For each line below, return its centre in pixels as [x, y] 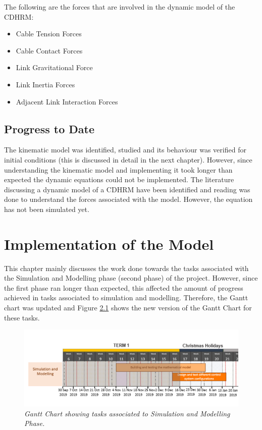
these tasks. [22, 317]
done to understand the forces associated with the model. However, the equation [128, 199]
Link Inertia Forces [45, 84]
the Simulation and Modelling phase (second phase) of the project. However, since [131, 278]
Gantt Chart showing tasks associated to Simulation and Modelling [127, 413]
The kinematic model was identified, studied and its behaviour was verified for [125, 150]
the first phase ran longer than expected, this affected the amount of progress [124, 287]
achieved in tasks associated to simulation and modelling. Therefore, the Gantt [126, 298]
